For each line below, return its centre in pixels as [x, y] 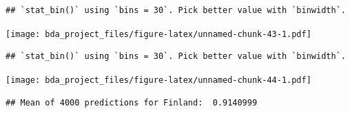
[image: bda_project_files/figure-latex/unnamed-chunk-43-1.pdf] [158, 34]
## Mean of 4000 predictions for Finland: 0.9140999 [132, 102]
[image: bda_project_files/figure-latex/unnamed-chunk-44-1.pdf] [158, 80]
